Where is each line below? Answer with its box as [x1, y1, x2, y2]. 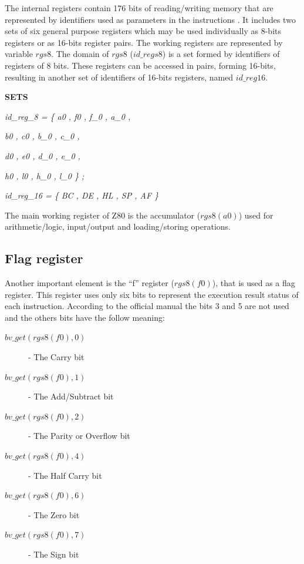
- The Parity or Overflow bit [28, 429, 130, 442]
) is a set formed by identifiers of [162, 48, 280, 60]
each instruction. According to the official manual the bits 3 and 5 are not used [5, 300, 289, 312]
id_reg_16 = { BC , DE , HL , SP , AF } [5, 189, 159, 202]
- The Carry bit [28, 351, 85, 363]
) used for [238, 209, 273, 221]
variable [5, 48, 33, 60]
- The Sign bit [28, 548, 79, 560]
